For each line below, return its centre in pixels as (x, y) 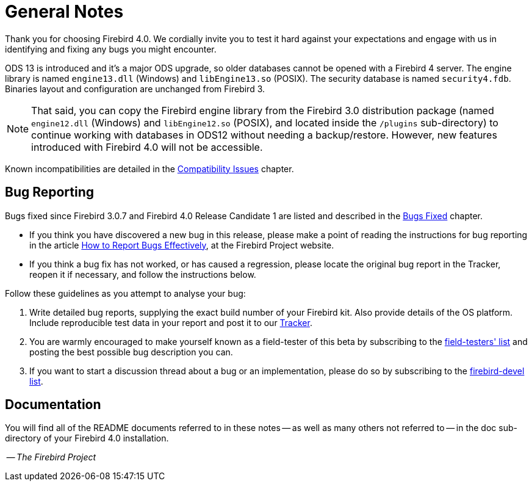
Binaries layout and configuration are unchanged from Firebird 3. (135, 89)
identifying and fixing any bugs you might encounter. (111, 49)
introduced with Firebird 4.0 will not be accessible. (147, 147)
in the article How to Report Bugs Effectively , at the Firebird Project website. (182, 245)
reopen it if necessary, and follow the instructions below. (143, 274)
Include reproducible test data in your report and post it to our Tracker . (171, 322)
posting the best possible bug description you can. (131, 352)
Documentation (53, 405)
